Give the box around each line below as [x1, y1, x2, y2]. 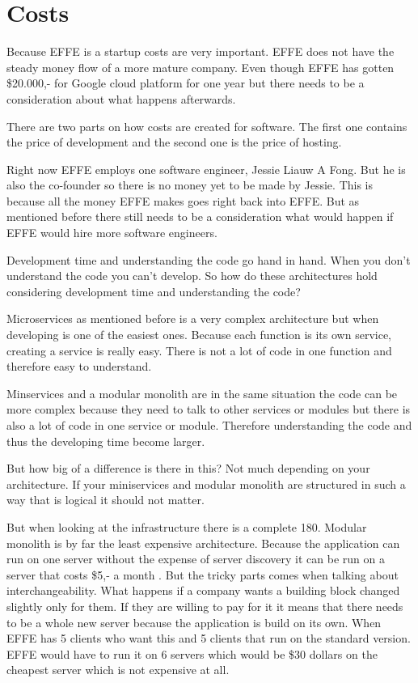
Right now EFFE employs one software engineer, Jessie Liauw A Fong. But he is [6, 160, 406, 177]
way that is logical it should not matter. [6, 491, 205, 508]
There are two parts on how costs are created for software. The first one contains [6, 117, 407, 134]
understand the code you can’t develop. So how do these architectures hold [6, 267, 378, 284]
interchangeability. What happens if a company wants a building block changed [6, 582, 400, 599]
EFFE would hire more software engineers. [6, 224, 217, 241]
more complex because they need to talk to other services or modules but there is [6, 401, 411, 418]
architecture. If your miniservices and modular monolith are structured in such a [6, 475, 406, 492]
